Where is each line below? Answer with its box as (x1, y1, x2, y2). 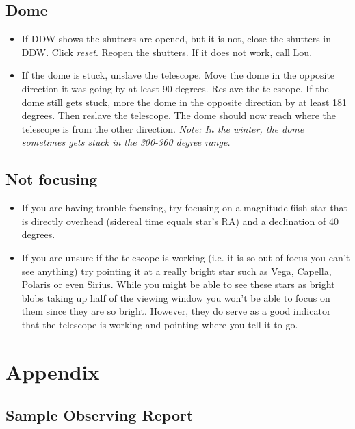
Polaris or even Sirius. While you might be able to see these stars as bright (21, 277, 335, 291)
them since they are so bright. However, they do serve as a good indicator (21, 304, 331, 318)
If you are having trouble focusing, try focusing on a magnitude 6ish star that (21, 200, 347, 215)
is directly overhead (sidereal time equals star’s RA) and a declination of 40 (21, 213, 339, 228)
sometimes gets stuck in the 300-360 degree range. (21, 135, 231, 149)
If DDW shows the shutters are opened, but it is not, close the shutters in (21, 31, 331, 46)
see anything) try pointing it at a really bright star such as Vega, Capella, (21, 263, 332, 278)
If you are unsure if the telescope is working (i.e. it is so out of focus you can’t (21, 250, 350, 264)
